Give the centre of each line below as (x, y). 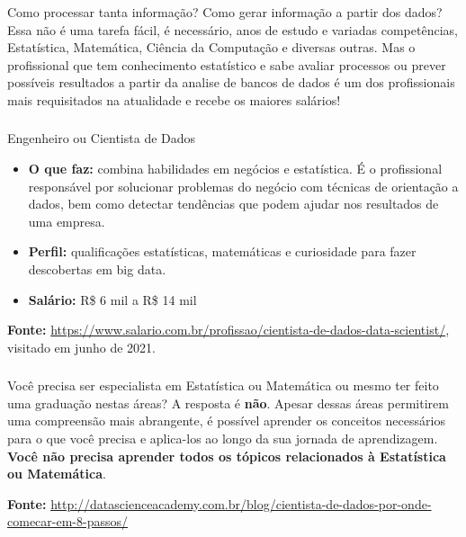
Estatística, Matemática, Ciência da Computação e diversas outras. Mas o (211, 47)
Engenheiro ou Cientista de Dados (102, 138)
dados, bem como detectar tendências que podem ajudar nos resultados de (233, 204)
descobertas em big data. (97, 268)
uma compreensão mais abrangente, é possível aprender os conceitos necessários (226, 421)
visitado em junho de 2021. (81, 347)
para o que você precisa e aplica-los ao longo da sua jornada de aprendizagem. (223, 439)
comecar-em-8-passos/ (67, 521)
